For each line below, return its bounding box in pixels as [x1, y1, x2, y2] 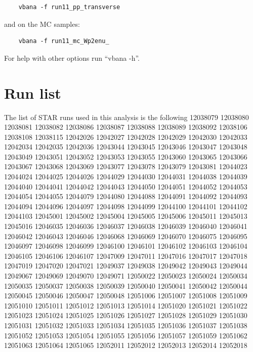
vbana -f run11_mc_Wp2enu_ [18, 37, 109, 45]
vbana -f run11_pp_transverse [18, 4, 120, 11]
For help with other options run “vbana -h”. [4, 52, 140, 63]
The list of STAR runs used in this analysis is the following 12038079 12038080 [4, 111, 249, 122]
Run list [4, 82, 61, 103]
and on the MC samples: [4, 18, 80, 29]
